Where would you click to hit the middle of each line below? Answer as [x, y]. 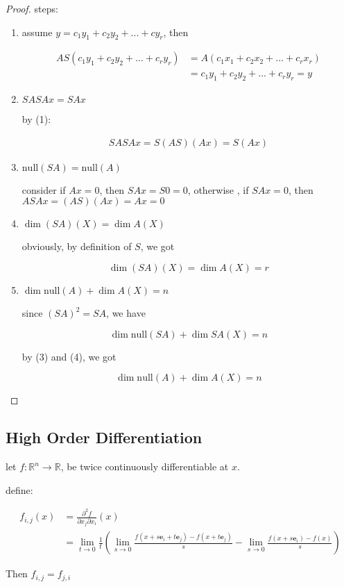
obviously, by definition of [77, 246]
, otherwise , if [218, 189]
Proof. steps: [32, 8]
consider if [44, 189]
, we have [126, 313]
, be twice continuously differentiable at [145, 466]
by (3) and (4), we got [69, 356]
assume [37, 32]
